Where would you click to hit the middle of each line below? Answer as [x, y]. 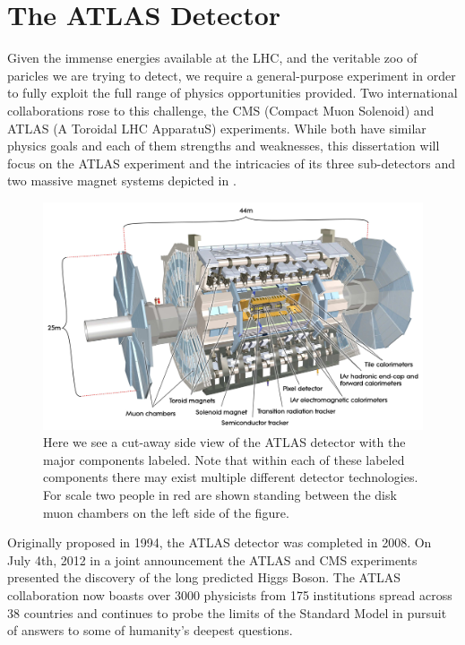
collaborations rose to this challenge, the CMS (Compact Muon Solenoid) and [221, 110]
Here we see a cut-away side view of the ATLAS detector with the [224, 442]
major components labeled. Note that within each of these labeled [224, 459]
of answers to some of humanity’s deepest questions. [150, 630]
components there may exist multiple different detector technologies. [231, 477]
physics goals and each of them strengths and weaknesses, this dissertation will [224, 146]
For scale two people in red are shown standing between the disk [220, 495]
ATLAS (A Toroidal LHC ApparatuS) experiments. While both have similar [217, 128]
